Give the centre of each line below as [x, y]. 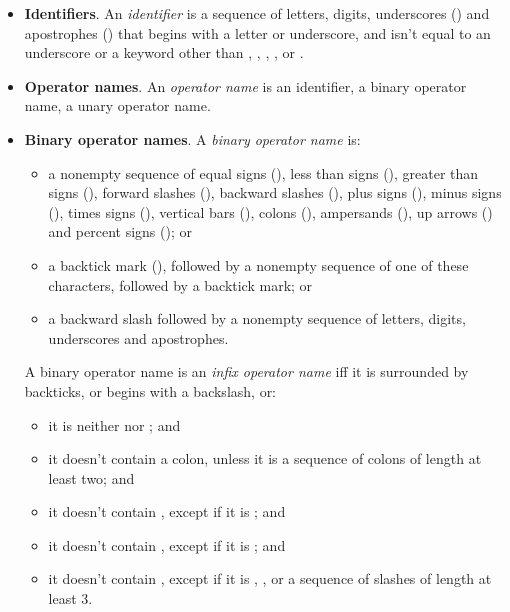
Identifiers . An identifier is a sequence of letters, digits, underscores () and [257, 13]
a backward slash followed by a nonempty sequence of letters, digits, [257, 318]
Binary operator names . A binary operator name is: [192, 138]
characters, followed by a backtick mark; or [180, 284]
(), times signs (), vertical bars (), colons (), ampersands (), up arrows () [270, 211]
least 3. [70, 598]
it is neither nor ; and [114, 424]
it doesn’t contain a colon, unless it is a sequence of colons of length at [265, 458]
